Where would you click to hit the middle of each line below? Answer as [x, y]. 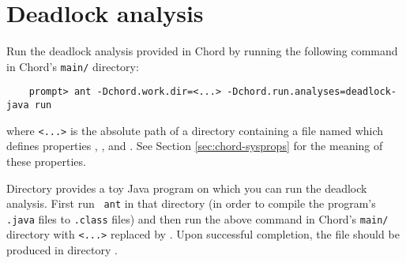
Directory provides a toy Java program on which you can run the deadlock [187, 188]
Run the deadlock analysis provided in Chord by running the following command [202, 51]
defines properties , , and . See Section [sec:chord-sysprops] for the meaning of [195, 146]
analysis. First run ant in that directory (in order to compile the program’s [191, 203]
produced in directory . [62, 250]
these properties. [46, 161]
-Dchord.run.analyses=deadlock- [312, 92]
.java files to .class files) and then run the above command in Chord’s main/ [197, 218]
